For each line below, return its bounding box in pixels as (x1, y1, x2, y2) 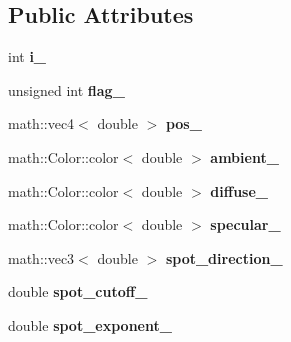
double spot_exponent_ (8, 314, 172, 335)
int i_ (8, 46, 47, 67)
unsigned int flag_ (8, 79, 125, 100)
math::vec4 (8, 113, 75, 134)
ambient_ (210, 146, 279, 167)
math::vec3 (8, 247, 75, 268)
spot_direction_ (165, 247, 283, 268)
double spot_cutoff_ (8, 281, 148, 302)
